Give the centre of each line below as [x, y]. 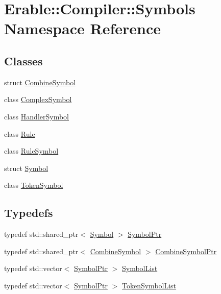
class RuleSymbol [31, 151]
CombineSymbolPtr [186, 251]
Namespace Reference [82, 28]
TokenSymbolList [149, 285]
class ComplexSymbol [38, 99]
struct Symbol [26, 168]
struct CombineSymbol [40, 82]
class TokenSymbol [34, 185]
